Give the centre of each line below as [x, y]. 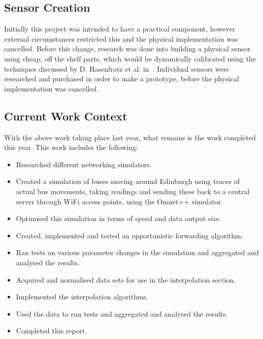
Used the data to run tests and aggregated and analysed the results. [122, 313]
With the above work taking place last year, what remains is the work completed [130, 137]
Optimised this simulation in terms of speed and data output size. [119, 218]
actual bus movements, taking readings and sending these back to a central [133, 191]
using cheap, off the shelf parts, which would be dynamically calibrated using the [130, 58]
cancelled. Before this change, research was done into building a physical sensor [127, 49]
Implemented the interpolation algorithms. [82, 297]
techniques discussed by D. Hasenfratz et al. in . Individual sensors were [117, 68]
